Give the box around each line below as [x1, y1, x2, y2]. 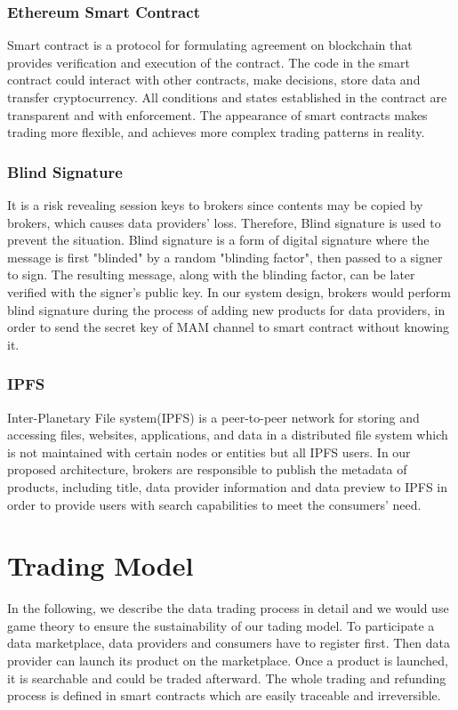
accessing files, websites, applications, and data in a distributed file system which [7, 425, 448, 444]
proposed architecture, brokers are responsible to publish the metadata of [7, 460, 407, 479]
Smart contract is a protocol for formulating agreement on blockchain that [7, 36, 413, 54]
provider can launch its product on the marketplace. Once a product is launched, [7, 651, 448, 670]
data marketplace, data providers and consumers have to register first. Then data [7, 633, 451, 652]
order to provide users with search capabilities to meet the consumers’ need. [7, 495, 422, 513]
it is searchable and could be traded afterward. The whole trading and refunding [7, 668, 446, 687]
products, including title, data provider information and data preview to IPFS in [7, 477, 448, 496]
